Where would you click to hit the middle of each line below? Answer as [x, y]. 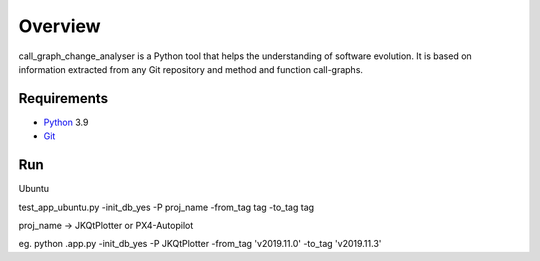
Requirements [63, 98]
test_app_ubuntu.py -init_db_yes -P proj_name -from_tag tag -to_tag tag [166, 207]
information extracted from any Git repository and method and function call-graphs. [191, 69]
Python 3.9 [66, 122]
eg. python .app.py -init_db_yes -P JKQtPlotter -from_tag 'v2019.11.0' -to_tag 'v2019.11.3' [200, 244]
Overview [59, 26]
